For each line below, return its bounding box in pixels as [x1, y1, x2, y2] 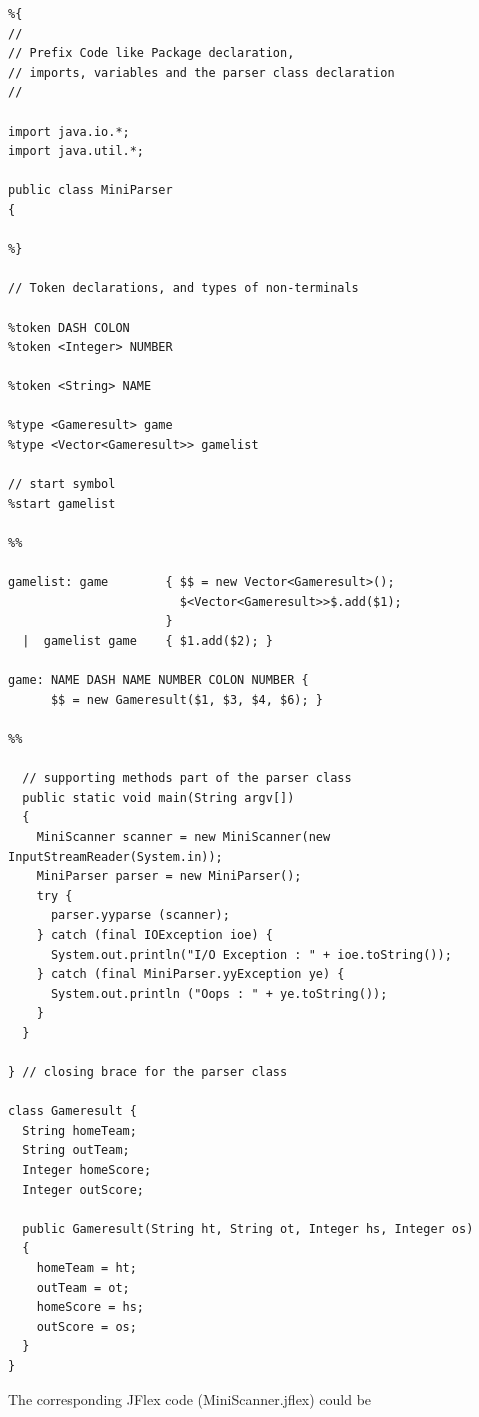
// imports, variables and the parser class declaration [8, 65, 395, 80]
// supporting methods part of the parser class [22, 771, 352, 786]
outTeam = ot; [36, 1280, 130, 1295]
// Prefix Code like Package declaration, [8, 46, 295, 61]
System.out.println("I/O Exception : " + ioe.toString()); [50, 947, 452, 962]
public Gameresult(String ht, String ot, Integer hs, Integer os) [22, 1221, 474, 1236]
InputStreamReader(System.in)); [8, 849, 223, 864]
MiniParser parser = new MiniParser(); [36, 869, 302, 884]
